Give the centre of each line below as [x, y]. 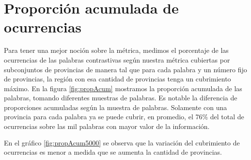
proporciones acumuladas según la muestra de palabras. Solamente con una [116, 107]
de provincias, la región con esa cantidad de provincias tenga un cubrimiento [118, 79]
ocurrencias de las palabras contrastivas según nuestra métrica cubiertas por [117, 59]
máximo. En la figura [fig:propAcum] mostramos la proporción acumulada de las [123, 88]
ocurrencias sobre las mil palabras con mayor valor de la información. [107, 126]
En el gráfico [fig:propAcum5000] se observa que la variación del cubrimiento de [122, 142]
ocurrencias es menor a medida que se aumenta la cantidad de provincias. [113, 152]
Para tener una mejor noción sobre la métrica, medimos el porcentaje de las [116, 50]
